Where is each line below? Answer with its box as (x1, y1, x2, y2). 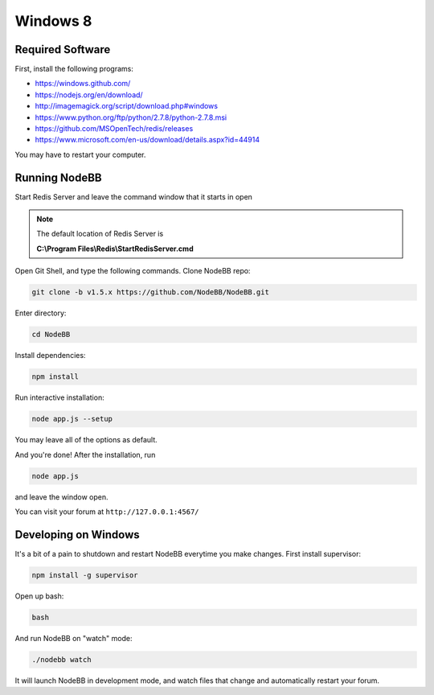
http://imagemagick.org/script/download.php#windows (35, 101, 219, 111)
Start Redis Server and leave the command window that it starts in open (14, 191, 253, 201)
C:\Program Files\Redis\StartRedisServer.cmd (36, 244, 194, 253)
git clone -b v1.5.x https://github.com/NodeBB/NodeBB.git (31, 288, 269, 297)
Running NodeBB (14, 171, 102, 184)
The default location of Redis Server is (36, 229, 164, 239)
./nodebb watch (31, 655, 92, 664)
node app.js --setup (31, 414, 113, 424)
